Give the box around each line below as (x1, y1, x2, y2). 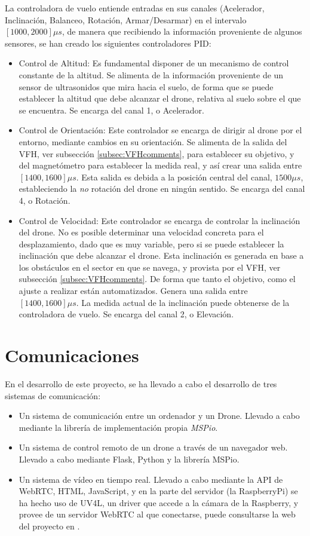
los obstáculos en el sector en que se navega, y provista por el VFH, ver (19, 261, 281, 273)
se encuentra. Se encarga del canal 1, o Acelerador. (19, 103, 204, 116)
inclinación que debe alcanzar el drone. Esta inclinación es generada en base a (19, 249, 304, 262)
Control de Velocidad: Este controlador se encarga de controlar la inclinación (19, 214, 300, 226)
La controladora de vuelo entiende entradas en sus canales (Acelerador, (5, 2, 265, 14)
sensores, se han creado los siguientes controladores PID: (5, 36, 211, 49)
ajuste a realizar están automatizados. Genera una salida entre (19, 284, 248, 297)
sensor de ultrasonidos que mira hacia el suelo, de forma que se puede (19, 80, 274, 93)
